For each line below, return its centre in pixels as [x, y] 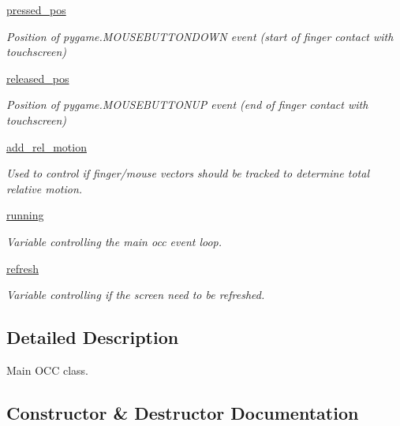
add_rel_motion [47, 146]
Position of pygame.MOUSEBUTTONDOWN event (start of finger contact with [200, 36]
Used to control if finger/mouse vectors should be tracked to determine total [188, 173]
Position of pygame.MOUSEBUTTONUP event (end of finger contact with [187, 105]
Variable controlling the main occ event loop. [114, 241]
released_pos [38, 78]
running [25, 215]
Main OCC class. [47, 370]
